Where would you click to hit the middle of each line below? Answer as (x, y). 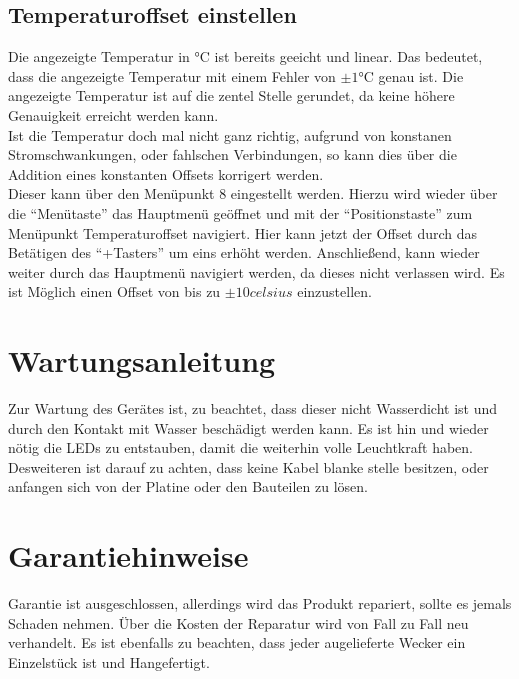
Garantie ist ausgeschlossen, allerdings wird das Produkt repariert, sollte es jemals (260, 603)
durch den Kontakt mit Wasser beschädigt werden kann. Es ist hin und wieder (248, 427)
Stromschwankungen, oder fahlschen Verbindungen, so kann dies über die (232, 154)
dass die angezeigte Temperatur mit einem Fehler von (172, 75)
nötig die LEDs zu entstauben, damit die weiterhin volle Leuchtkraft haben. (240, 447)
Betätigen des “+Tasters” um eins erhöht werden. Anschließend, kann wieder (244, 252)
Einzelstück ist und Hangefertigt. (109, 661)
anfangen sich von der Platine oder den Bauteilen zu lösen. (188, 486)
